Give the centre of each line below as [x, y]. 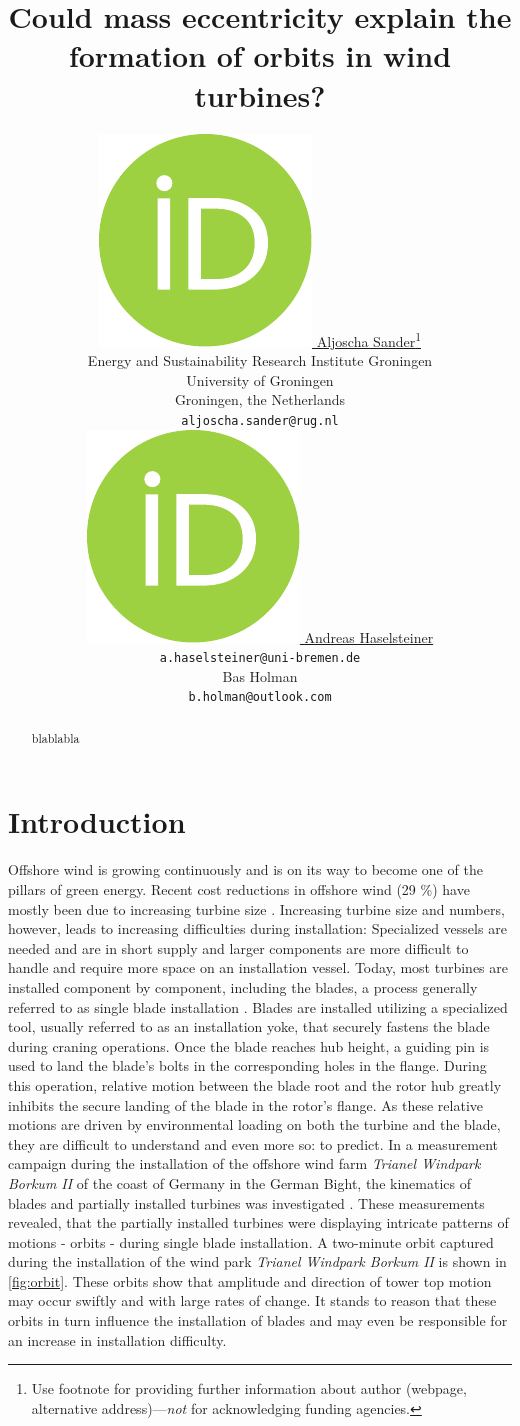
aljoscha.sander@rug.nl [260, 420]
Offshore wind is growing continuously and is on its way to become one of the [245, 869]
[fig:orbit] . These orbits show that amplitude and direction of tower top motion [250, 1280]
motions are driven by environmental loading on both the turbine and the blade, [254, 1124]
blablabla [55, 737]
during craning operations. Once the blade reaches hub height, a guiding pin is [249, 1045]
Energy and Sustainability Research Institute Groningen [260, 360]
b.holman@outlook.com [260, 697]
